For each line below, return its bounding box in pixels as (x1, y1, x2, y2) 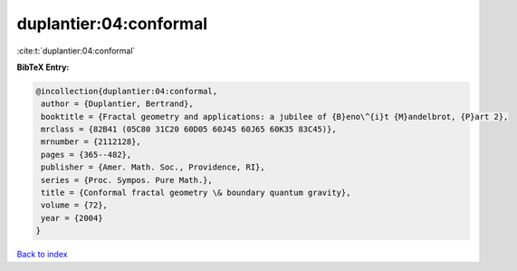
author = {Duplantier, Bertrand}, (41, 99, 194, 109)
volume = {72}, (41, 200, 109, 210)
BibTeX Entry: (16, 62, 70, 73)
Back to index (16, 249, 68, 260)
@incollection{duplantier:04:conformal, (35, 86, 217, 96)
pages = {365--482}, (41, 150, 132, 160)
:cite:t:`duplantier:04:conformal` (16, 45, 136, 56)
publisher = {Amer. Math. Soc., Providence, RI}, (41, 162, 266, 172)
